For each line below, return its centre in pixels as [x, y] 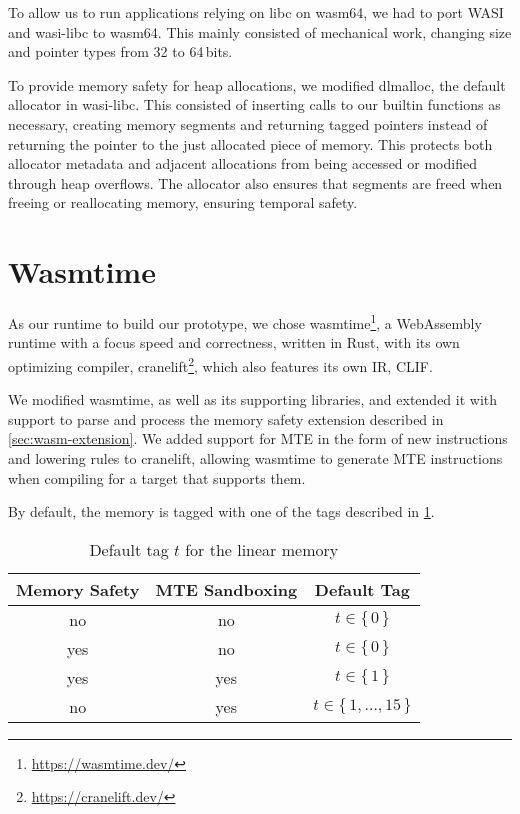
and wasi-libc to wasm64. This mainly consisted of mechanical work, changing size [260, 31]
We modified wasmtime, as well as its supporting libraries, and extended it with [253, 399]
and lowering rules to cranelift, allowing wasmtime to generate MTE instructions [255, 457]
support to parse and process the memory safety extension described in [226, 418]
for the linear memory [262, 549]
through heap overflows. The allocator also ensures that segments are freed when [255, 182]
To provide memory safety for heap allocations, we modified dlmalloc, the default [257, 84]
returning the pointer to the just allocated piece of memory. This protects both [250, 143]
